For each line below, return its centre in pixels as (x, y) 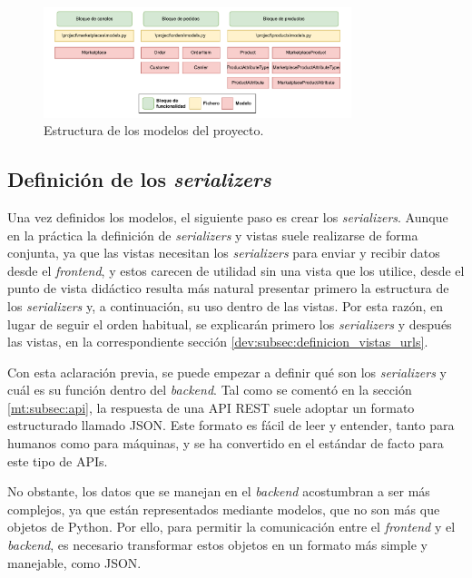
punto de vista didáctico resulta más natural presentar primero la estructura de (228, 288)
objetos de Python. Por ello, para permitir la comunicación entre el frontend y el (231, 527)
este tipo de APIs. (58, 460)
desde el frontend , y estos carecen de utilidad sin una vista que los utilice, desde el (236, 270)
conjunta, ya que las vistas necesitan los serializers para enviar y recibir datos (224, 253)
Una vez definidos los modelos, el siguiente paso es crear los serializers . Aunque (228, 216)
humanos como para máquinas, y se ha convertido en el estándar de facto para (226, 443)
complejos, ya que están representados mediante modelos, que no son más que (224, 509)
